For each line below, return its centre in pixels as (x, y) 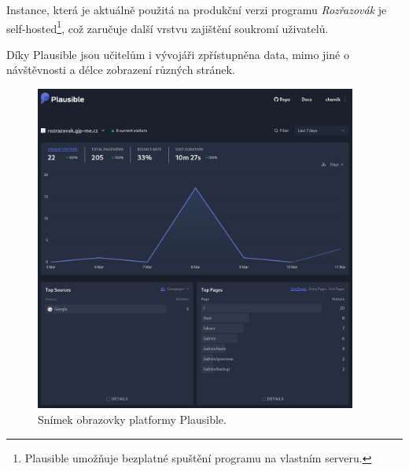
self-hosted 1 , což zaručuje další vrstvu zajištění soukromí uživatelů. (168, 27)
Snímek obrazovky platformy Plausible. (132, 419)
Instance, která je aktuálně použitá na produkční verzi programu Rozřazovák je (197, 9)
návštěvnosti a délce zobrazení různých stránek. (121, 70)
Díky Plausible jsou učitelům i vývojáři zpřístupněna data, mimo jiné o (178, 54)
